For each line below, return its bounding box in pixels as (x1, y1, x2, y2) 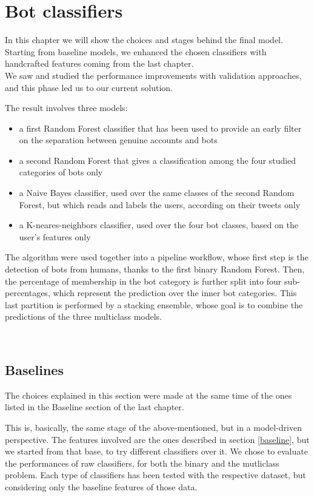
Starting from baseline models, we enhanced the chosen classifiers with (5, 45, 267, 58)
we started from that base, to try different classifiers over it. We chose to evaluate (5, 445, 308, 458)
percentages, (5, 286, 50, 299)
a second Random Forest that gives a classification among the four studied (19, 154, 296, 166)
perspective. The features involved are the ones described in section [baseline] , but (5, 433, 310, 445)
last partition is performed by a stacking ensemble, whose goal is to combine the (5, 298, 303, 311)
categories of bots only (19, 166, 103, 178)
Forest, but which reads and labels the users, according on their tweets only (19, 198, 301, 211)
